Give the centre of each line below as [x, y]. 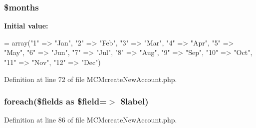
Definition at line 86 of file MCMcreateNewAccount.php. [91, 120]
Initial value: [26, 26]
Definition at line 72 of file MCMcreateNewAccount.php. [91, 79]
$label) [134, 101]
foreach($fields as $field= [55, 101]
